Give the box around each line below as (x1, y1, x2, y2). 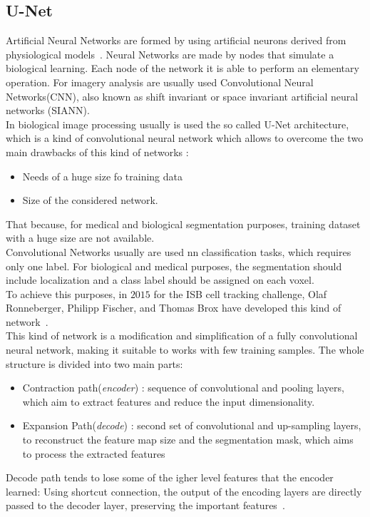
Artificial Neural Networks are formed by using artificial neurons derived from (6, 33, 346, 48)
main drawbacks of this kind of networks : (6, 144, 189, 159)
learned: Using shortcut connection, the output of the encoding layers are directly (6, 483, 362, 498)
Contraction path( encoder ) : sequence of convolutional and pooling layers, (22, 380, 344, 395)
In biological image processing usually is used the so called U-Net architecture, (6, 116, 349, 131)
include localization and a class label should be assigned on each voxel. (6, 272, 314, 287)
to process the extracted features (22, 446, 165, 461)
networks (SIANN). (6, 103, 90, 118)
